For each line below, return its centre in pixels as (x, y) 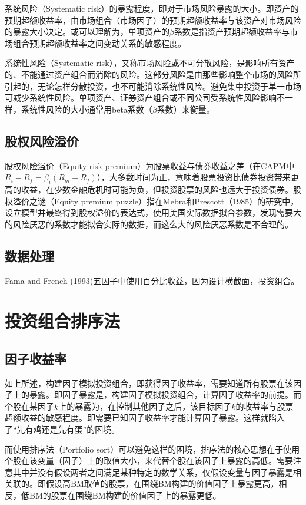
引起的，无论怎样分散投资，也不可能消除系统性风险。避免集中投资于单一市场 (153, 86)
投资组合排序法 (63, 321)
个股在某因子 (29, 406)
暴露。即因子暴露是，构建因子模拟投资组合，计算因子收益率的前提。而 (165, 395)
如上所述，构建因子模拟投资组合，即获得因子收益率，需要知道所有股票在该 (149, 383)
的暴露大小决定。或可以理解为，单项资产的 (87, 32)
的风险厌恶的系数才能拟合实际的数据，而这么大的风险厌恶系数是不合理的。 (149, 224)
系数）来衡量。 (186, 109)
